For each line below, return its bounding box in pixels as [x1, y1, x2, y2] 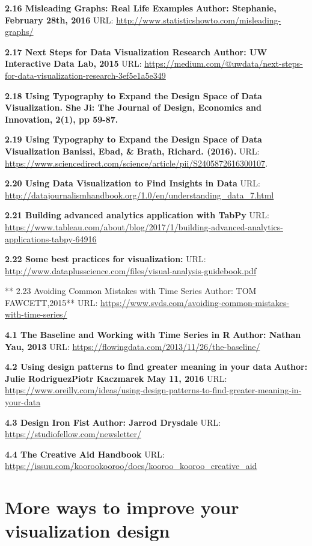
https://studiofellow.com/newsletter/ [5, 428, 141, 440]
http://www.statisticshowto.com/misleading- [116, 13, 281, 26]
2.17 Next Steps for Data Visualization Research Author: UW [5, 45, 268, 58]
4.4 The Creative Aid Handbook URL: [5, 447, 165, 460]
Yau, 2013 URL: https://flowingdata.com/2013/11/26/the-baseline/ [5, 340, 260, 352]
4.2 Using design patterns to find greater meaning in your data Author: [5, 360, 308, 373]
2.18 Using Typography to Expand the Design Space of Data [5, 89, 262, 102]
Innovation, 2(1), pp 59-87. [5, 112, 118, 125]
